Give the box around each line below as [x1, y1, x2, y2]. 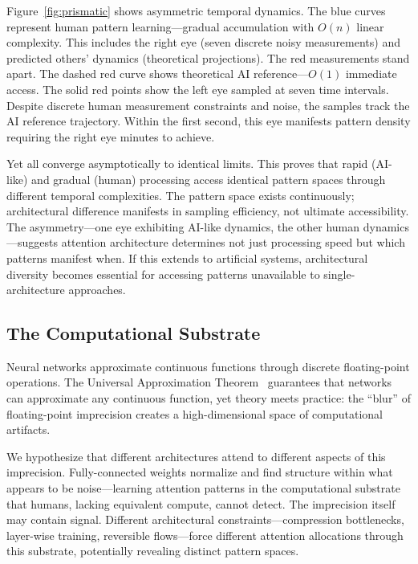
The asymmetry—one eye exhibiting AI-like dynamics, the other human [6, 218, 360, 235]
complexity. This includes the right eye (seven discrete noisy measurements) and [6, 34, 400, 51]
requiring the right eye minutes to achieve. [6, 128, 215, 145]
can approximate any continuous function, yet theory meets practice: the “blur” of [6, 390, 411, 407]
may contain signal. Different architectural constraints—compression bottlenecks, [6, 511, 404, 528]
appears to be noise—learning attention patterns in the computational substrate [6, 480, 400, 497]
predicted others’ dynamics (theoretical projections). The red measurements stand [6, 49, 410, 66]
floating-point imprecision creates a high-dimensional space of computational [6, 405, 384, 422]
